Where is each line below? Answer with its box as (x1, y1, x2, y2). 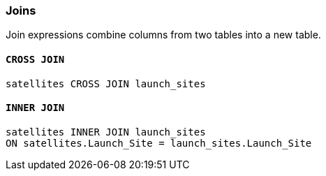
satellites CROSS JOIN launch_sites (6, 78, 206, 89)
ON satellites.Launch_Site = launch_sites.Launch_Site (6, 137, 312, 149)
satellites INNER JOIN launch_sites (6, 126, 206, 138)
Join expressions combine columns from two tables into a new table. (6, 29, 321, 41)
